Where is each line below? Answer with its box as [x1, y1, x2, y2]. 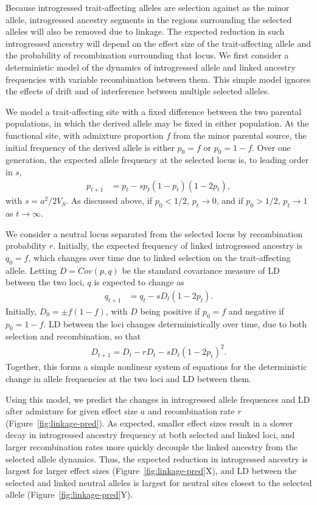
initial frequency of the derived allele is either [5, 141, 175, 153]
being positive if [140, 304, 200, 317]
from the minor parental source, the [173, 128, 307, 141]
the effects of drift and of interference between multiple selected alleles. [5, 85, 270, 97]
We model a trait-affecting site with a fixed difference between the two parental [5, 105, 302, 117]
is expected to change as [94, 276, 184, 288]
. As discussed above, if [66, 194, 153, 207]
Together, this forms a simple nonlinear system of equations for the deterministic [5, 360, 307, 373]
